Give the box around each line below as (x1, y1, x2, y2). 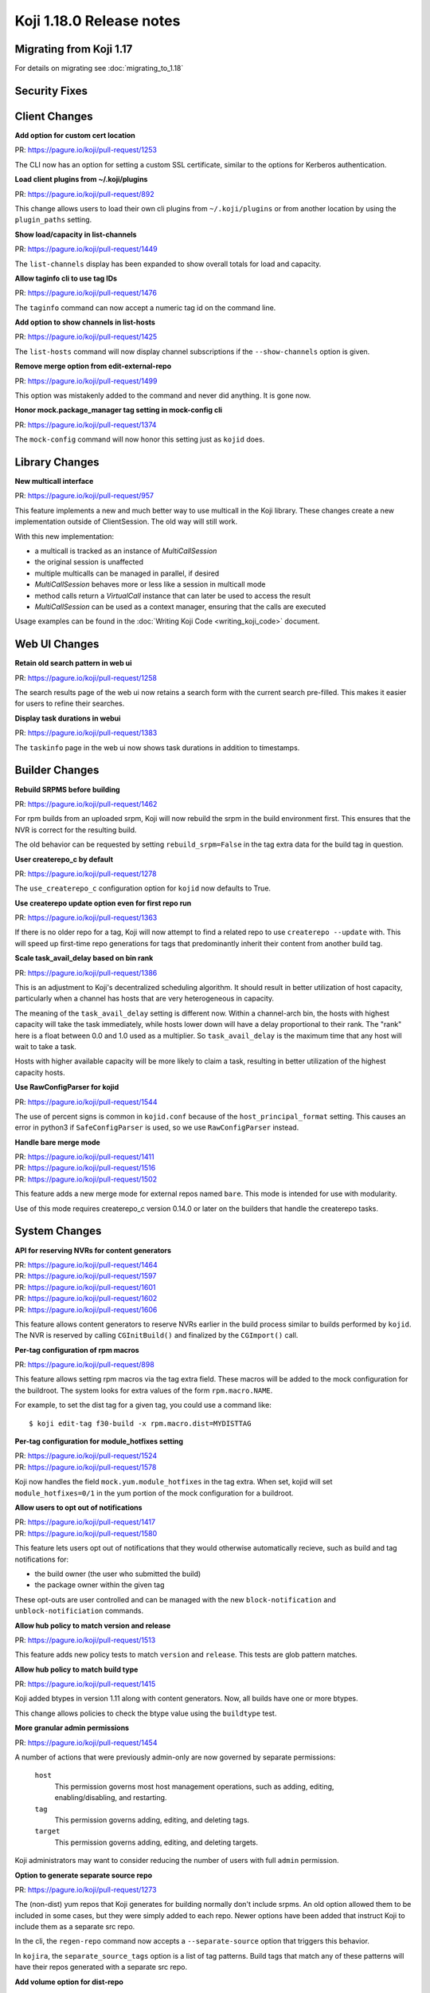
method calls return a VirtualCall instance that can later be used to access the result (34, 591, 311, 600)
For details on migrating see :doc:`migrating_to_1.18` (14, 64, 184, 73)
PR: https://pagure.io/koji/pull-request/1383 (14, 728, 158, 737)
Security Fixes (14, 84, 88, 97)
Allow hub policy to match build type (14, 1665, 139, 1674)
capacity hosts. (14, 1067, 65, 1077)
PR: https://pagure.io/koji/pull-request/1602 (14, 1294, 158, 1303)
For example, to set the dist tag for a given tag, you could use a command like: (14, 1400, 272, 1410)
